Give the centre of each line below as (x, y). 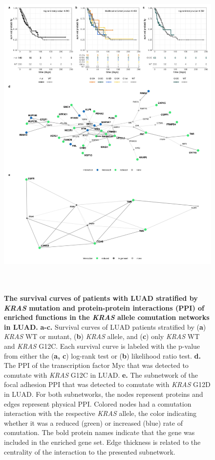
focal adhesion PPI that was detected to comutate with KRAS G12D (107, 384)
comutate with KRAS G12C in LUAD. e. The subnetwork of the (101, 375)
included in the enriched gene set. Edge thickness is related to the (102, 442)
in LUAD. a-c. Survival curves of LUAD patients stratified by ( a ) (105, 327)
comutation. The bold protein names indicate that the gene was (99, 432)
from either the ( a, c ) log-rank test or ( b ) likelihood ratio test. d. (102, 355)
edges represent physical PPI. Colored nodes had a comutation (98, 403)
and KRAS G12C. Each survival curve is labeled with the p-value (102, 346)
